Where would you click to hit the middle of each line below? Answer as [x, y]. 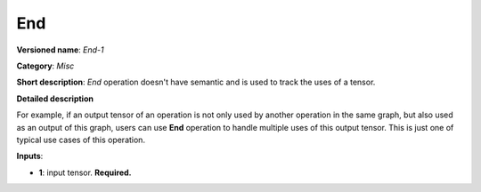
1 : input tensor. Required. [85, 172]
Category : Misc [45, 66]
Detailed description [55, 99]
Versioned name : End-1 [60, 50]
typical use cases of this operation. [81, 140]
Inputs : [30, 156]
